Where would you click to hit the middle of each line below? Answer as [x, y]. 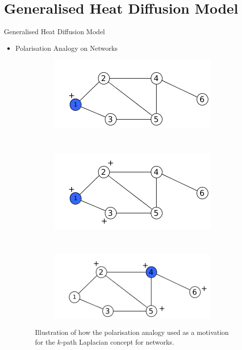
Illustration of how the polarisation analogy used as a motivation [132, 332]
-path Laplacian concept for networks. [117, 341]
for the [45, 341]
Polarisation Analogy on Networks [67, 48]
